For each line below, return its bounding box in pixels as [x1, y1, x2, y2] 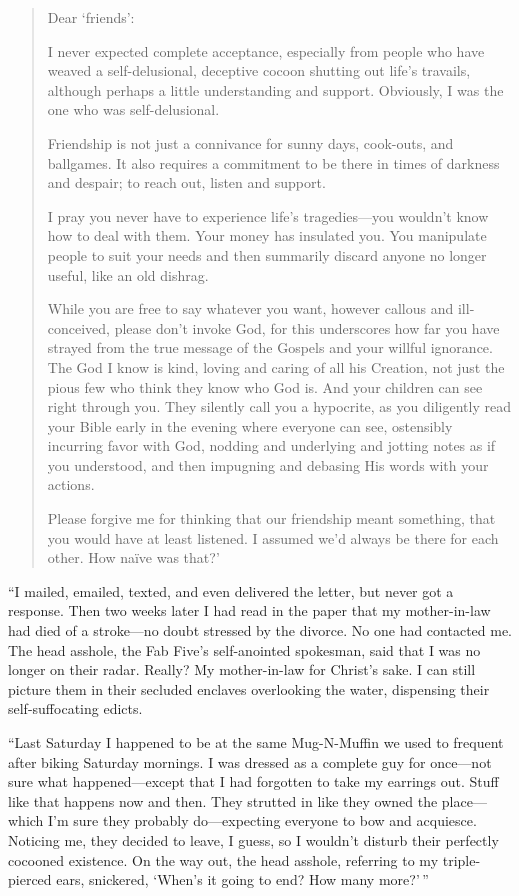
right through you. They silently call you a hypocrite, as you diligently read [47, 396, 511, 417]
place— [441, 790, 487, 811]
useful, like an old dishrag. [47, 264, 209, 285]
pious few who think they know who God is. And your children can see [47, 376, 483, 397]
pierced [8, 869, 52, 890]
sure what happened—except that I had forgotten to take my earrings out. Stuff [8, 771, 499, 792]
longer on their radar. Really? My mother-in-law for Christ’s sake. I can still [8, 659, 476, 680]
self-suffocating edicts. [8, 698, 143, 719]
